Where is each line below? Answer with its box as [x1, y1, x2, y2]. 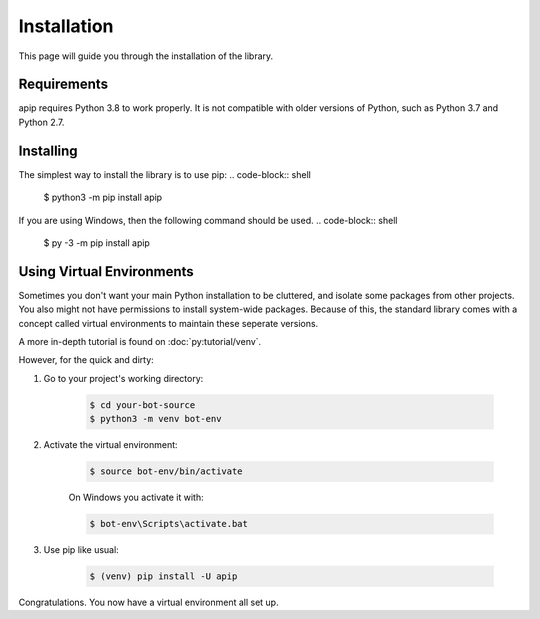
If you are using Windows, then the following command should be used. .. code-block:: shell [18, 214, 398, 226]
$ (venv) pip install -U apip [89, 571, 238, 582]
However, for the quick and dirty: [18, 354, 154, 366]
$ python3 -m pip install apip [43, 191, 163, 204]
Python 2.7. [18, 116, 65, 128]
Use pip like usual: [43, 544, 119, 556]
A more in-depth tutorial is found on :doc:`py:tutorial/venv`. [18, 336, 262, 347]
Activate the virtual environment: [43, 439, 179, 451]
